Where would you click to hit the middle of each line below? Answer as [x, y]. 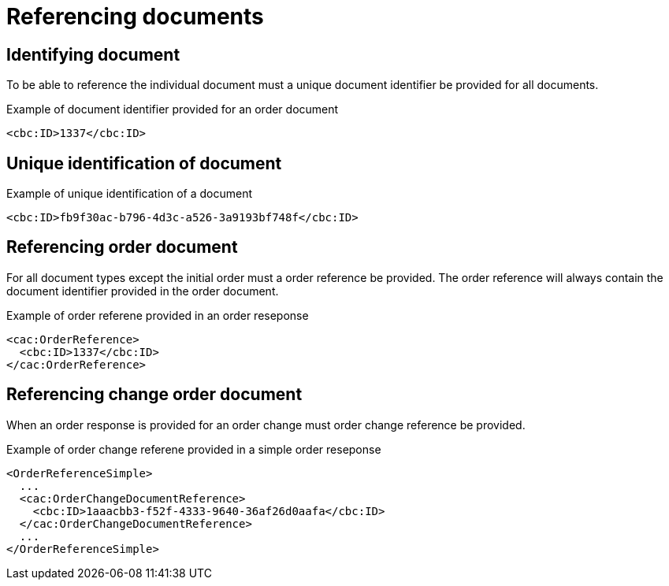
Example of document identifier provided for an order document [173, 109]
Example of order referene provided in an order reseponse [158, 315]
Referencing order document [122, 247]
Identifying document [93, 54]
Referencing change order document [154, 395]
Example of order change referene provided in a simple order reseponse [194, 449]
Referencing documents [135, 17]
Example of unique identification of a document [129, 194]
